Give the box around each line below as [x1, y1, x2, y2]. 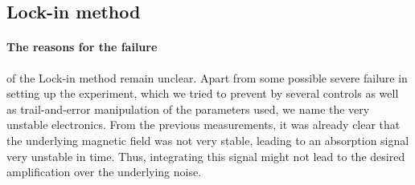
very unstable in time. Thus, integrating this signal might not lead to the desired [6, 147, 405, 164]
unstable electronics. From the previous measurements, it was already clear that [6, 116, 401, 133]
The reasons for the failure [6, 38, 158, 55]
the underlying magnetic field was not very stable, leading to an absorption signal [6, 131, 409, 148]
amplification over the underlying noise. [6, 163, 202, 180]
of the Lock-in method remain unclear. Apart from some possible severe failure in [6, 69, 408, 86]
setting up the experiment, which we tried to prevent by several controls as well [6, 85, 399, 102]
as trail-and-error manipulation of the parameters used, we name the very [6, 100, 370, 117]
